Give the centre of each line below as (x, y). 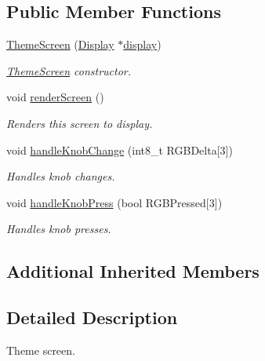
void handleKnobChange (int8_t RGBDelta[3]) (120, 150)
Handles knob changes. (61, 176)
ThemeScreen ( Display (60, 44)
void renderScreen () (55, 97)
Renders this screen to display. (80, 123)
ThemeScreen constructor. (69, 70)
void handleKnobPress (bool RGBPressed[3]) (114, 202)
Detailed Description (92, 317)
